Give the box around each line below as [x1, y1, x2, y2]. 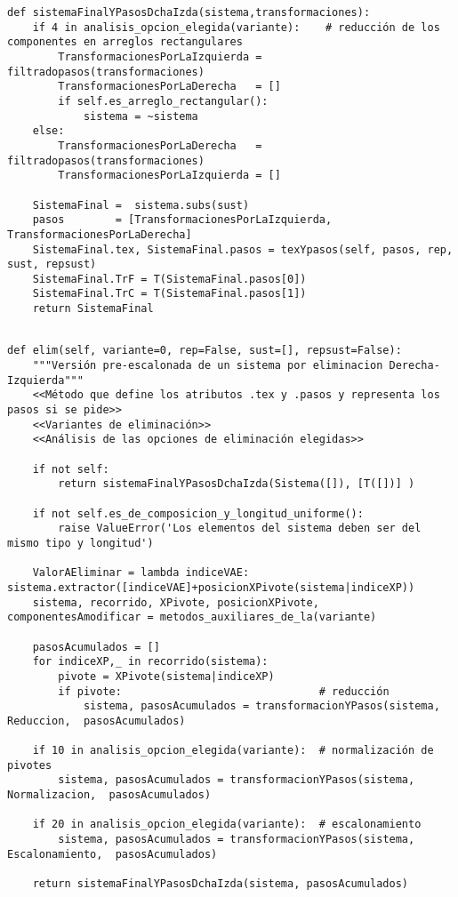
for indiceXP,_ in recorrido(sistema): [32, 655, 269, 669]
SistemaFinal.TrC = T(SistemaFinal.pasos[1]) [32, 287, 307, 300]
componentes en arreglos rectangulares [7, 36, 243, 49]
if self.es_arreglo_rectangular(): [58, 94, 269, 108]
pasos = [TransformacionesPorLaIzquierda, [32, 213, 333, 227]
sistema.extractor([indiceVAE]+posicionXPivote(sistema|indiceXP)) [7, 581, 415, 594]
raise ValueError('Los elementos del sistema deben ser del [58, 522, 422, 535]
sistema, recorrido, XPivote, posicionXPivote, [32, 596, 319, 609]
